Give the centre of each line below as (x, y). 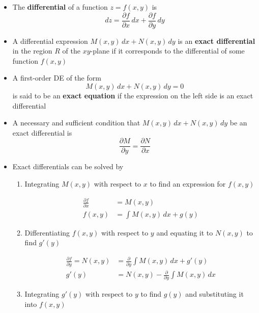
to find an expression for (188, 184)
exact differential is (42, 132)
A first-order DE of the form (57, 78)
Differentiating (47, 232)
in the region (32, 51)
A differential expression (50, 41)
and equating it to (185, 232)
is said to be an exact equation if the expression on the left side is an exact (133, 96)
